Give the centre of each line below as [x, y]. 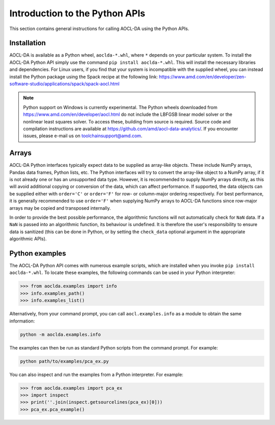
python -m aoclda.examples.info [61, 334]
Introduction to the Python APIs [77, 13]
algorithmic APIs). [28, 239]
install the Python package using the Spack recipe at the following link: [84, 77]
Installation [28, 43]
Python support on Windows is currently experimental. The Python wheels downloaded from [120, 107]
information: [22, 321]
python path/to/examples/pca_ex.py [64, 361]
